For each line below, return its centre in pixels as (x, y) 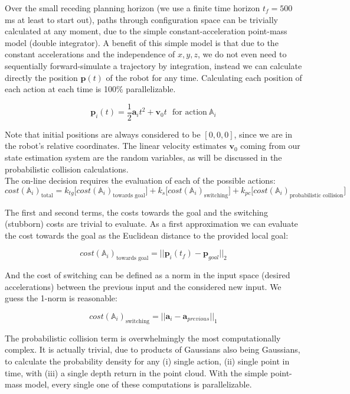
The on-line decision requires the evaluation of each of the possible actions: (140, 180)
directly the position (41, 77)
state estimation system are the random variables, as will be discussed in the (143, 157)
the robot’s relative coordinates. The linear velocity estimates (116, 146)
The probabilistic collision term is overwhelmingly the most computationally (143, 338)
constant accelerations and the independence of (90, 54)
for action (190, 113)
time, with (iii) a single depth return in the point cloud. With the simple (136, 372)
